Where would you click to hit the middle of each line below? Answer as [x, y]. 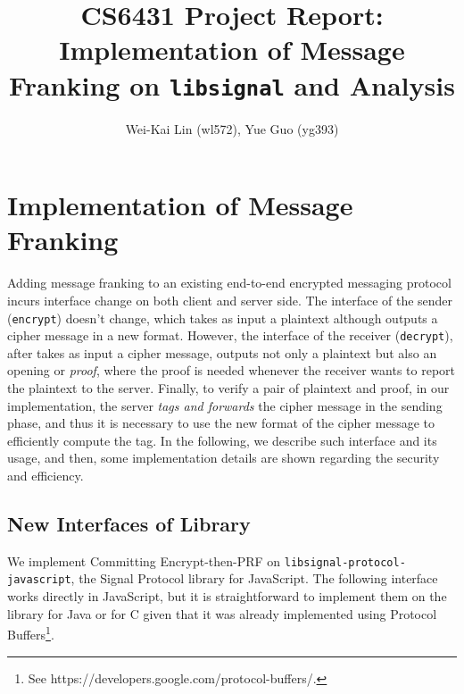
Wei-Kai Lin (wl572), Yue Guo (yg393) [232, 128]
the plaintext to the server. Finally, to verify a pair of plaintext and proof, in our [228, 388]
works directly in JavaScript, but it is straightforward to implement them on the [227, 596]
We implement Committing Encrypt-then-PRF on [144, 560]
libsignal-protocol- [345, 562]
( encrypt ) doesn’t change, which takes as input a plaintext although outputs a [223, 318]
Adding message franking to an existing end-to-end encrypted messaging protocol [229, 283]
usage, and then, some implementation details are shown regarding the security [224, 458]
